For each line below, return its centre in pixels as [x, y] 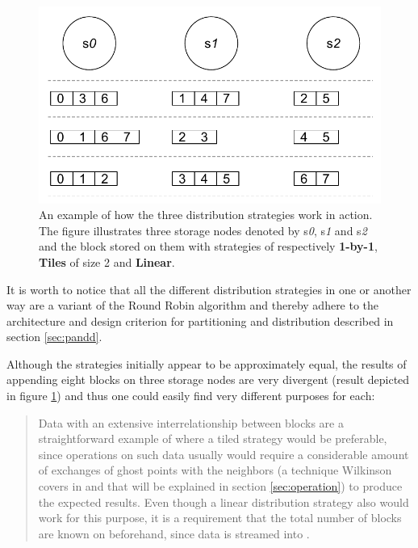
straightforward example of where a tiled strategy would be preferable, [213, 438]
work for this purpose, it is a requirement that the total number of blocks [220, 518]
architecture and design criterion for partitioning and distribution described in [200, 320]
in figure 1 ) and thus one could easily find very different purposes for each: [191, 396]
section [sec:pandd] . [54, 337]
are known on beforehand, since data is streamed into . [174, 533]
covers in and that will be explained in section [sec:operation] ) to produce [220, 486]
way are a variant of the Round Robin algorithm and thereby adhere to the [193, 305]
